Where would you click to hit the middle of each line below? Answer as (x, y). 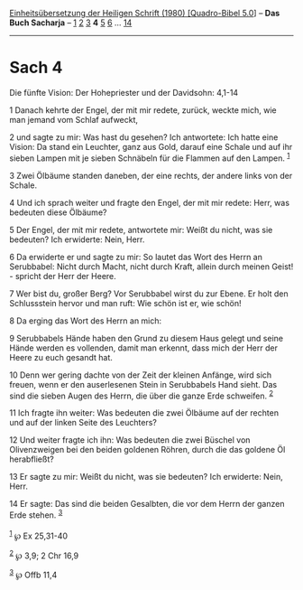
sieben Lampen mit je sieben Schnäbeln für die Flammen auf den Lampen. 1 (150, 157)
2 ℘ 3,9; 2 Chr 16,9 (44, 555)
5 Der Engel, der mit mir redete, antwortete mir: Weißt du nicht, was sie (141, 229)
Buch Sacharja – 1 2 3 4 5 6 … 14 (71, 23)
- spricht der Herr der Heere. (63, 276)
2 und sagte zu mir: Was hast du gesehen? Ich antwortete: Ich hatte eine (144, 137)
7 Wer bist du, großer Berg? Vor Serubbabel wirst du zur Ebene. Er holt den (149, 294)
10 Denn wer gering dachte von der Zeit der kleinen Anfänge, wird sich (141, 375)
